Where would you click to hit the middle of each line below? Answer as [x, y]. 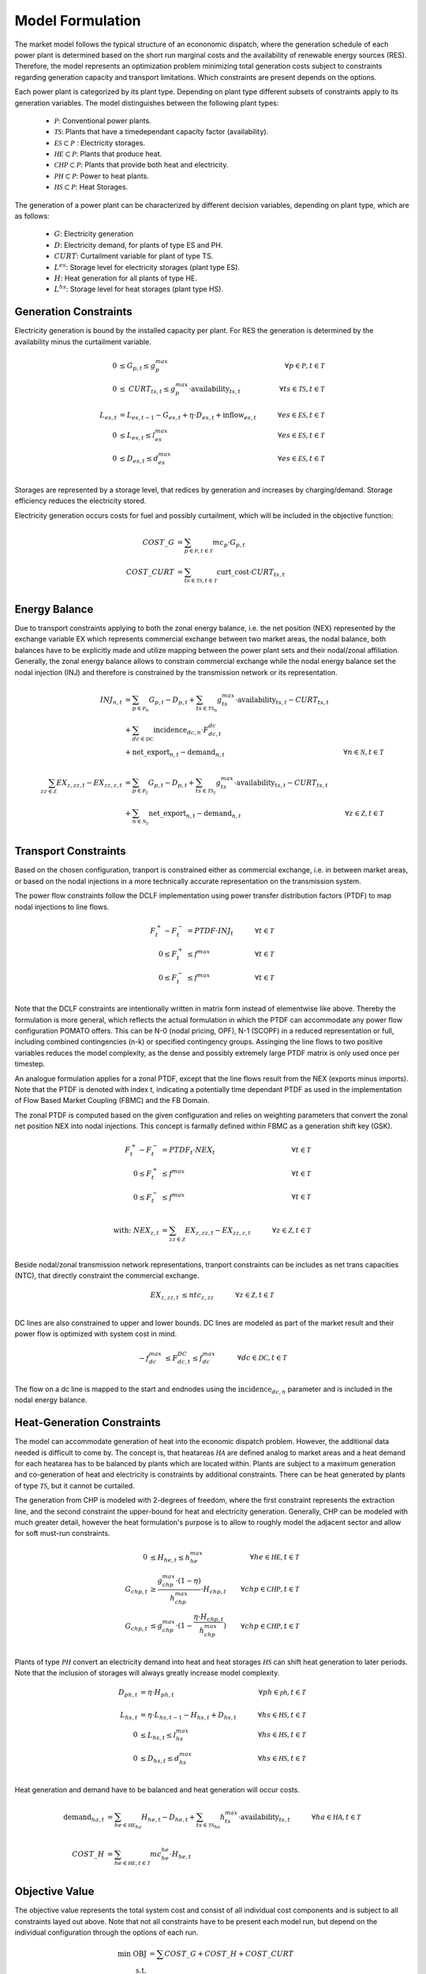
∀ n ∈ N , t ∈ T [364, 752]
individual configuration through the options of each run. [106, 1933]
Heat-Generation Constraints [88, 1422]
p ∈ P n [140, 709]
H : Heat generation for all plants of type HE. [125, 278]
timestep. [30, 1064]
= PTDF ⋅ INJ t [210, 932]
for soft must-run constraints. [62, 1533]
